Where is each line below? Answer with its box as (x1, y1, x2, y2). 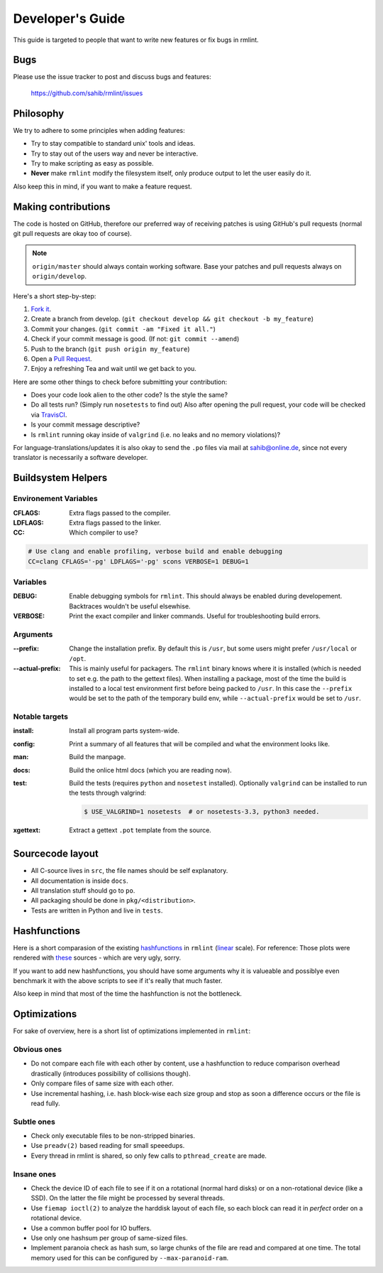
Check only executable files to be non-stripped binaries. (30, 1132, 195, 1140)
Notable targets (13, 711, 69, 721)
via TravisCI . (30, 410, 67, 419)
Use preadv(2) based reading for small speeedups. (30, 1142, 185, 1150)
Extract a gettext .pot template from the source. (69, 826, 212, 834)
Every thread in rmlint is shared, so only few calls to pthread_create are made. (30, 1151, 267, 1160)
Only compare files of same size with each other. (30, 1079, 174, 1087)
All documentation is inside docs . (30, 876, 128, 885)
